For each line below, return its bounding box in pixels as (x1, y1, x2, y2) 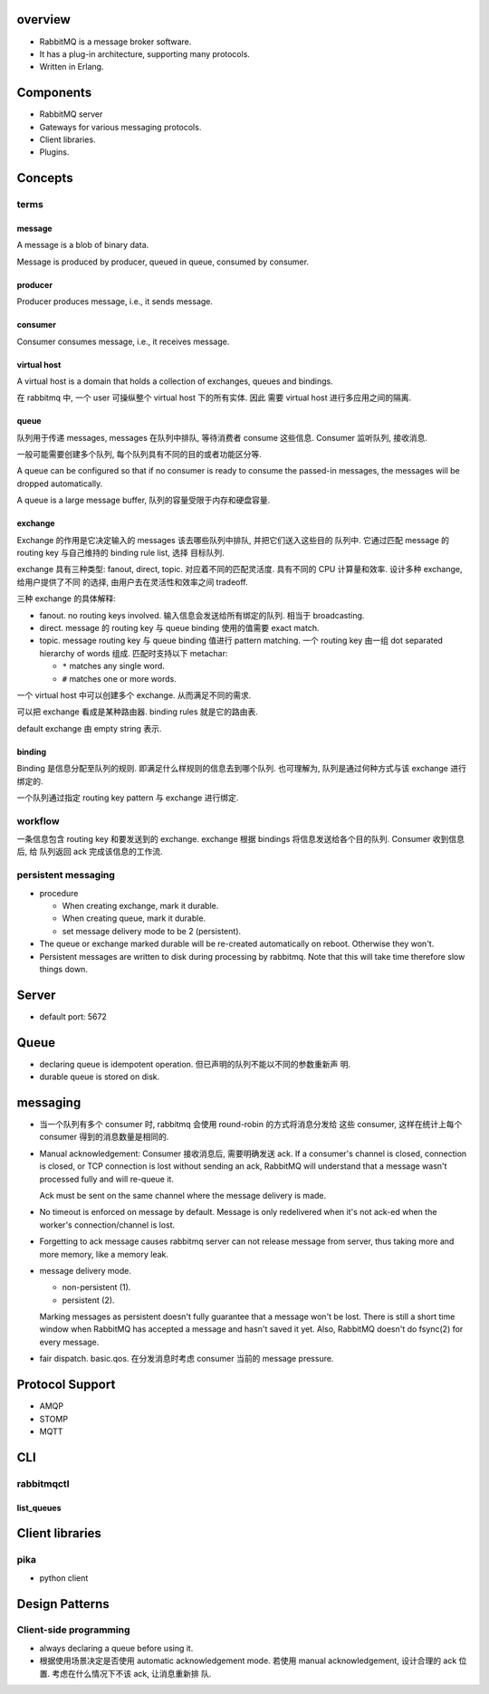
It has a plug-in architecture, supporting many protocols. (39, 48, 251, 59)
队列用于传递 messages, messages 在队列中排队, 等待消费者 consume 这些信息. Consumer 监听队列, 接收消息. (16, 432, 428, 443)
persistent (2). (62, 1295, 115, 1306)
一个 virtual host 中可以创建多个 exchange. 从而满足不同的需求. (16, 689, 252, 701)
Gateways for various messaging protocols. (39, 121, 202, 132)
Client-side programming (16, 1623, 130, 1636)
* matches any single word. (62, 661, 165, 672)
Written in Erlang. (39, 62, 104, 72)
